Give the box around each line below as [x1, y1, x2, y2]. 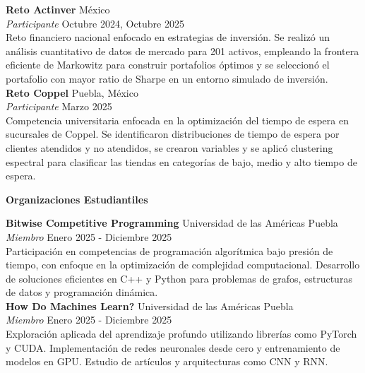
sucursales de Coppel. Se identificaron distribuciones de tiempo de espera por [6, 126, 340, 141]
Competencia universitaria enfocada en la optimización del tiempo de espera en [6, 112, 349, 127]
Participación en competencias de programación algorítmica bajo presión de [6, 243, 333, 258]
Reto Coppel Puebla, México [6, 85, 138, 100]
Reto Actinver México [6, 2, 110, 16]
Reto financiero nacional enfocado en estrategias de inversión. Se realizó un [6, 30, 330, 45]
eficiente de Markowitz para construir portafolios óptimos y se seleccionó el [6, 57, 330, 72]
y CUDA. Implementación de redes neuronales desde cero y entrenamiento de [6, 340, 340, 355]
